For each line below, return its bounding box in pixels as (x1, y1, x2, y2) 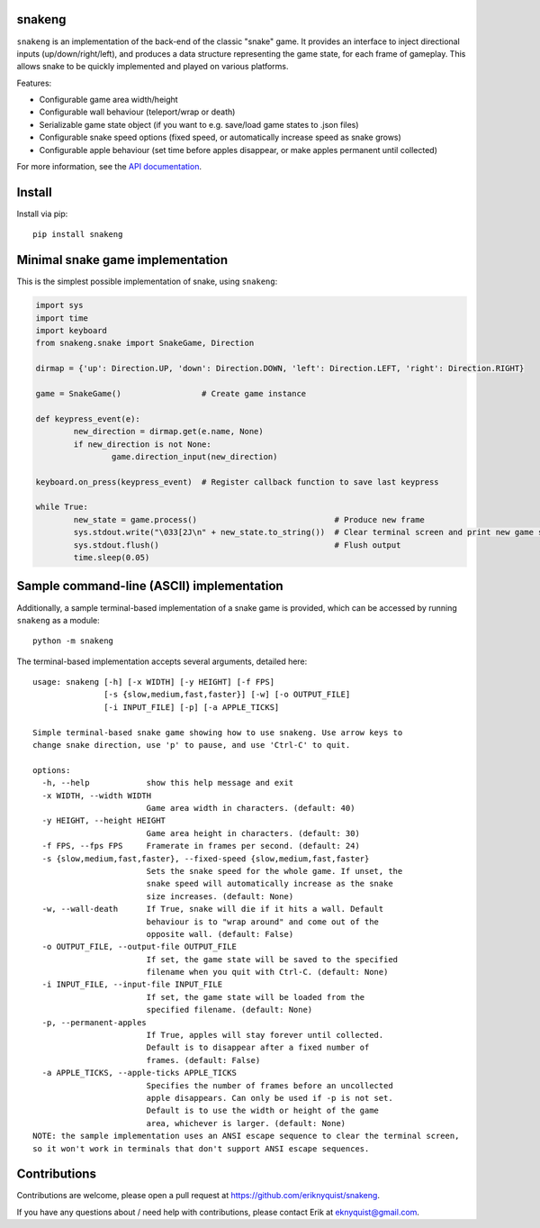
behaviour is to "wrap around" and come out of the (146, 916, 380, 927)
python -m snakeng (32, 636, 114, 646)
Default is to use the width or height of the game (146, 1105, 380, 1116)
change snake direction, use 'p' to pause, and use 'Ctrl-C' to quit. (32, 740, 351, 750)
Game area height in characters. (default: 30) (146, 828, 360, 838)
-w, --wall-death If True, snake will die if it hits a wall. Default (41, 904, 384, 914)
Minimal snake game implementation (16, 252, 229, 268)
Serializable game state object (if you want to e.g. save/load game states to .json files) (39, 119, 359, 130)
